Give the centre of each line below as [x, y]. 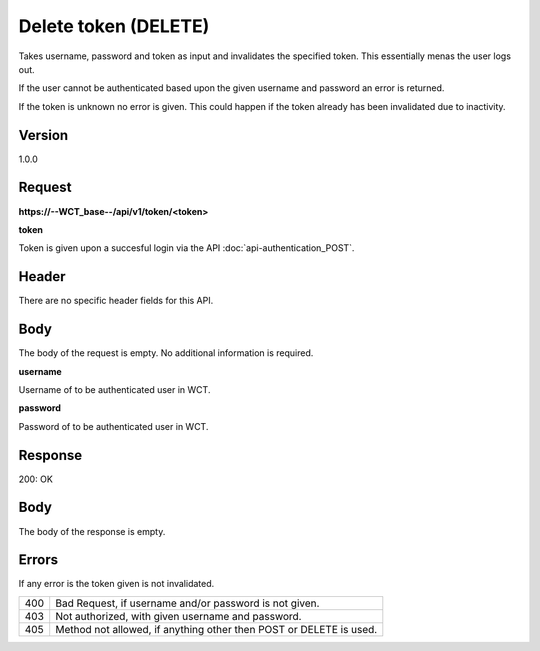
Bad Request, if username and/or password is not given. [187, 603]
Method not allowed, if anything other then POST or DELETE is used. [216, 629]
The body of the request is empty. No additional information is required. [166, 353]
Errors [38, 560]
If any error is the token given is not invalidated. [116, 584]
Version [43, 135]
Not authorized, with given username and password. [178, 616]
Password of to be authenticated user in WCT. [113, 426]
